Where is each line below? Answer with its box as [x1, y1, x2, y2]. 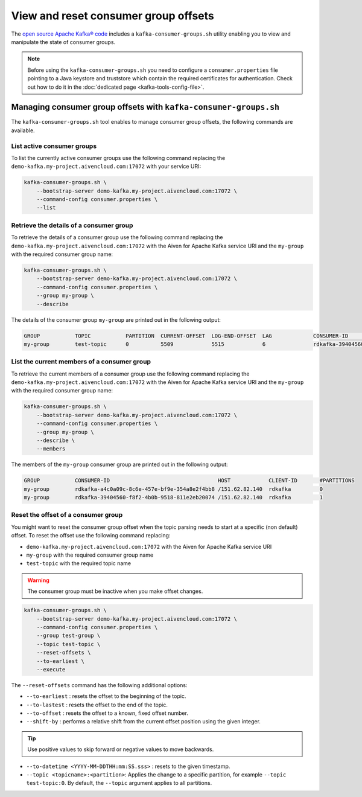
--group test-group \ [36, 632, 101, 639]
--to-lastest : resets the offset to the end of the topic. [26, 701, 168, 708]
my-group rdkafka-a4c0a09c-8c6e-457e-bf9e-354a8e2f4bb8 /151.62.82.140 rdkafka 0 [24, 485, 323, 492]
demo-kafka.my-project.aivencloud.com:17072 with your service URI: [11, 163, 202, 170]
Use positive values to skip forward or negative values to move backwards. [27, 746, 214, 753]
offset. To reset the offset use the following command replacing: [11, 532, 171, 539]
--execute [36, 666, 66, 673]
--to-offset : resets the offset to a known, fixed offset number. [26, 709, 188, 717]
